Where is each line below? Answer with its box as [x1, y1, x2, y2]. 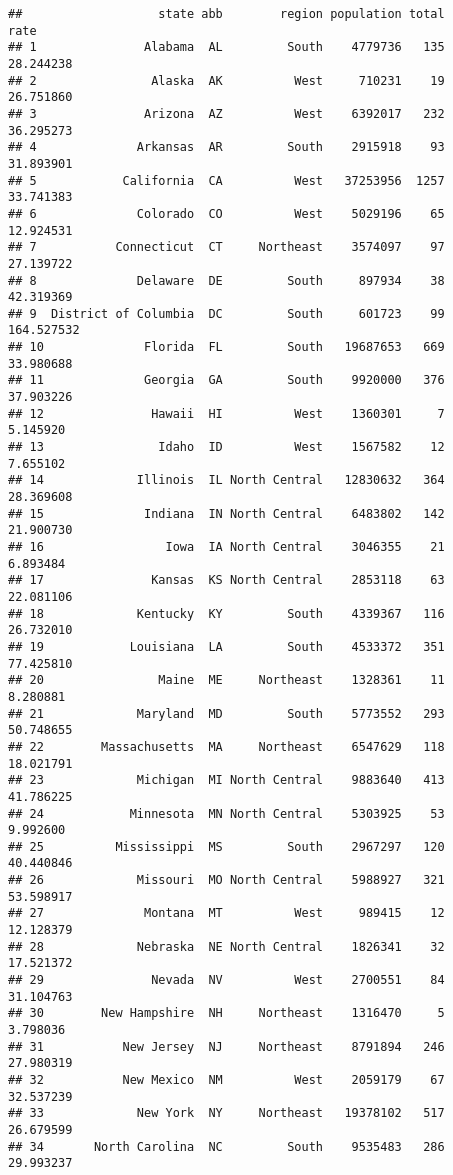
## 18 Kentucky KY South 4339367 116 [8, 606, 445, 621]
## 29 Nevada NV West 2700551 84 [8, 973, 445, 988]
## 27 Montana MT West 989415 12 [8, 906, 445, 921]
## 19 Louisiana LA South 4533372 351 [8, 639, 445, 654]
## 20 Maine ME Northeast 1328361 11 [8, 673, 445, 688]
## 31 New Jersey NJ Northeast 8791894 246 [8, 1039, 445, 1054]
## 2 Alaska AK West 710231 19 [8, 73, 445, 88]
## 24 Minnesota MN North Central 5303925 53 [8, 806, 445, 821]
